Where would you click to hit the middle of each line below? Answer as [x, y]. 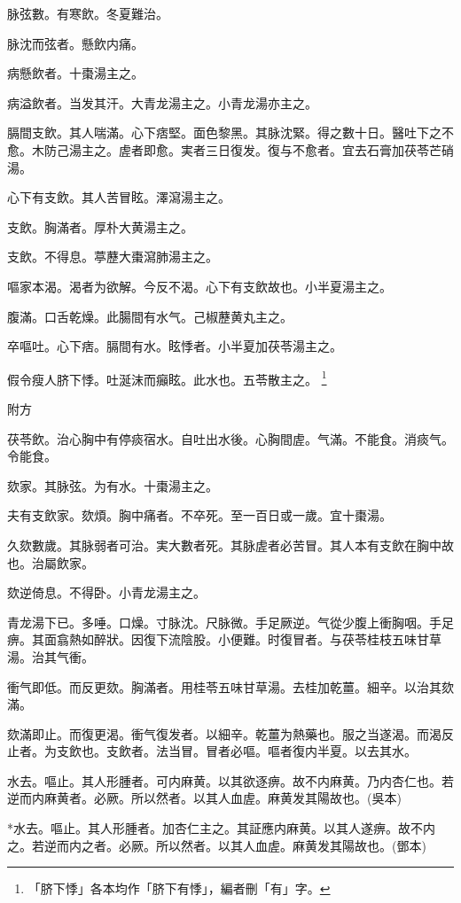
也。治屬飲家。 [51, 562]
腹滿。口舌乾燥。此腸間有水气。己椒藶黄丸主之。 [150, 316]
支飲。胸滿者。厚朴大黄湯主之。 [100, 226]
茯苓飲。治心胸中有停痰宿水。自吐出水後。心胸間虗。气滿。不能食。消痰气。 [230, 438]
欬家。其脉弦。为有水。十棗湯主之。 [113, 485]
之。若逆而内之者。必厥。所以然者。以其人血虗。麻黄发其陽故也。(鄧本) [217, 845]
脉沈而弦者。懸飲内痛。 [75, 43]
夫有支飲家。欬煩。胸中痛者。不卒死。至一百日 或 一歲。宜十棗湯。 [199, 515]
